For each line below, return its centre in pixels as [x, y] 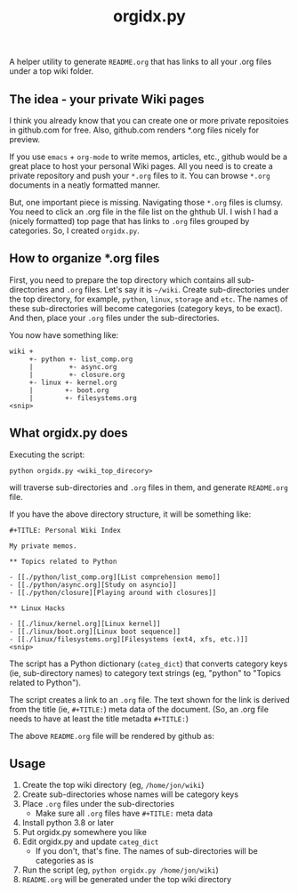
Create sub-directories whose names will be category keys [130, 794]
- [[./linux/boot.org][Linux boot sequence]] [95, 632]
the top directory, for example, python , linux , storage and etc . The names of [149, 299]
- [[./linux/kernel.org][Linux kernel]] [85, 623]
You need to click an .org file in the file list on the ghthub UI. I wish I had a [144, 212]
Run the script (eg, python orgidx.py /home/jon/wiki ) [121, 870]
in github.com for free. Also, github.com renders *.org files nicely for [134, 130]
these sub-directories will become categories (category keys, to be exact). [146, 308]
